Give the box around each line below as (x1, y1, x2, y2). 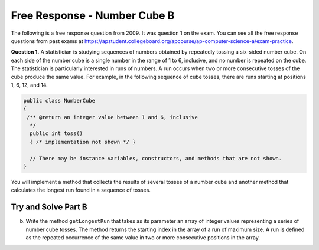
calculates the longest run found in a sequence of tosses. (11, 186, 151, 194)
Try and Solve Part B (11, 202, 88, 212)
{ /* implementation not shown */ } (30, 139, 136, 145)
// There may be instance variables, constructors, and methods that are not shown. (30, 155, 282, 162)
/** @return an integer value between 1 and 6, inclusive (27, 114, 198, 120)
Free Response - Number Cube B (11, 9, 175, 22)
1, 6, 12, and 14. (11, 81, 48, 88)
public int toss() (30, 130, 83, 137)
